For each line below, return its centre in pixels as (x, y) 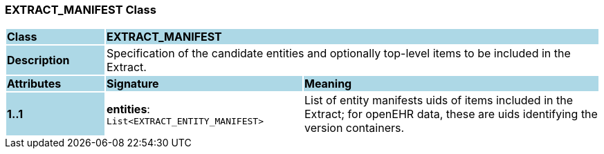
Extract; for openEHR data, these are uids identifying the (451, 114)
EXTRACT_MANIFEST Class (81, 10)
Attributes (34, 84)
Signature (132, 84)
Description (38, 60)
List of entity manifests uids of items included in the (439, 100)
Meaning (328, 84)
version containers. (354, 128)
